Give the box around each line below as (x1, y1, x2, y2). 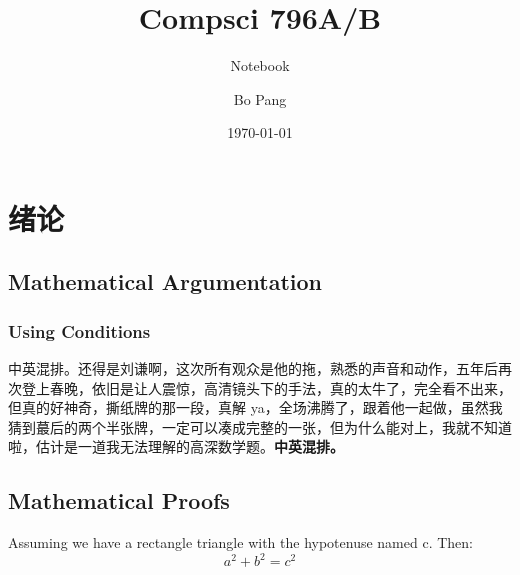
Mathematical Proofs (8, 485, 230, 516)
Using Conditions (8, 318, 151, 343)
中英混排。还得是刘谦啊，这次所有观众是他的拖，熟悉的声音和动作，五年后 (8, 358, 498, 379)
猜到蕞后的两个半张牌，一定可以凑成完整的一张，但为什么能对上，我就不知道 (8, 416, 512, 437)
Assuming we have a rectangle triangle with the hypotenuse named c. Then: (8, 532, 473, 553)
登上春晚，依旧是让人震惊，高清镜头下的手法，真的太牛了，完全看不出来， (21, 377, 512, 398)
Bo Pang (233, 88, 287, 109)
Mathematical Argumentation (8, 266, 323, 297)
